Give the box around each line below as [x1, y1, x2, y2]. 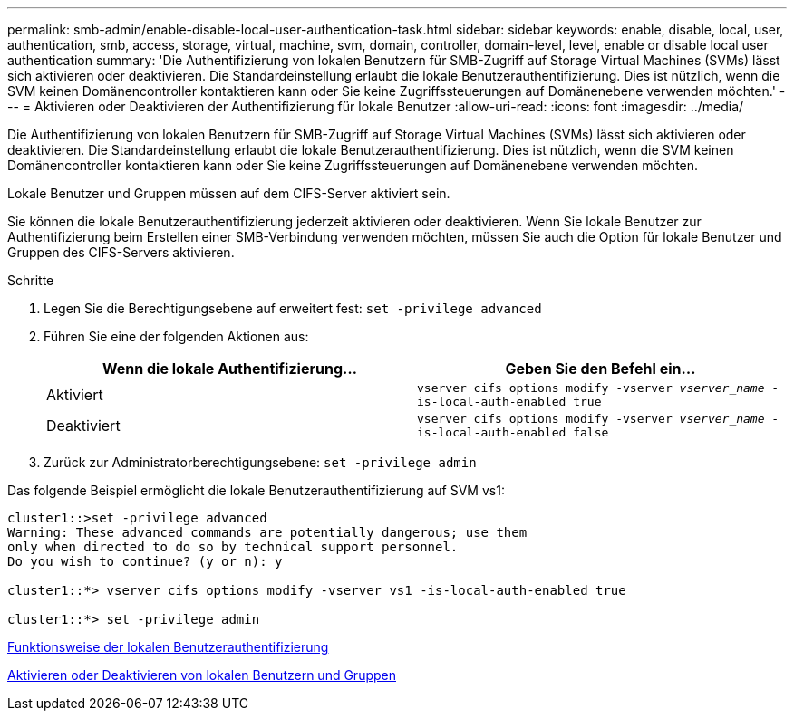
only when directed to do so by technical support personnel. [7, 540, 459, 554]
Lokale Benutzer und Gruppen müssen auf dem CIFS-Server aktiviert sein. [7, 186, 450, 201]
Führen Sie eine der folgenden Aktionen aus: [44, 329, 309, 344]
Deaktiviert [46, 416, 121, 435]
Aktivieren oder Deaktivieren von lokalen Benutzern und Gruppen [7, 667, 396, 683]
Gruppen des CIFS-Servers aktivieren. [7, 244, 235, 260]
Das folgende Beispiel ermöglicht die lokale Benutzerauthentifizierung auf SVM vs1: [7, 483, 505, 498]
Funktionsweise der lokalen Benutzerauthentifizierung [7, 639, 329, 655]
